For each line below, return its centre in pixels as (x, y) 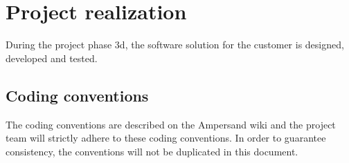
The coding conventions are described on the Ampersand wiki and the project (171, 124)
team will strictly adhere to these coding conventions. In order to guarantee (166, 138)
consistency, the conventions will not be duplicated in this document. (152, 151)
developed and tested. (52, 58)
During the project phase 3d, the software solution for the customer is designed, (175, 45)
